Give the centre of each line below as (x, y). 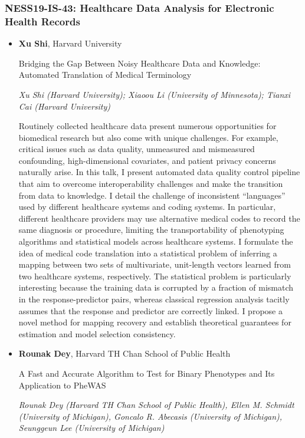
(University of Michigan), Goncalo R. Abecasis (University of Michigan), (150, 416)
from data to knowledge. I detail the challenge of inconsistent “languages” (152, 195)
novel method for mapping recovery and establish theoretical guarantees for (155, 322)
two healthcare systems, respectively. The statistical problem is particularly (155, 276)
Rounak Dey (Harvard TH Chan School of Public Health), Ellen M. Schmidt (156, 405)
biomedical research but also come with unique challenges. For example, (148, 137)
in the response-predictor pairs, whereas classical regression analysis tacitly (154, 299)
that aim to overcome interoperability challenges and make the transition (151, 184)
